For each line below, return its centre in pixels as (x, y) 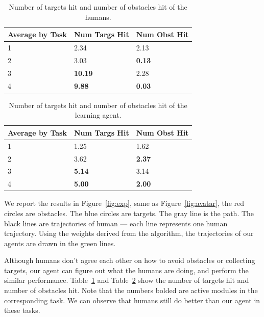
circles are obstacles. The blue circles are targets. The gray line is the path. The (129, 213)
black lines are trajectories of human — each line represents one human (116, 223)
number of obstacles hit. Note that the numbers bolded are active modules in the (131, 290)
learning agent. (98, 115)
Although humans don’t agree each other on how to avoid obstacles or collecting (130, 260)
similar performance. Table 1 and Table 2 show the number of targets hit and (127, 280)
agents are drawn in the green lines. (60, 243)
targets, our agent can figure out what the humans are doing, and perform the (126, 270)
